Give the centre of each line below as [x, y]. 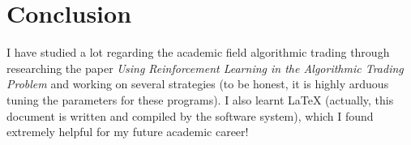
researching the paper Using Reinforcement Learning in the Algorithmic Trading [205, 68]
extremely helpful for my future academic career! [128, 132]
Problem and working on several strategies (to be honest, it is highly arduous [198, 84]
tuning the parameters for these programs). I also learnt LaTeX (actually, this [200, 99]
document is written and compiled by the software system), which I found [190, 115]
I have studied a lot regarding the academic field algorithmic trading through [198, 52]
